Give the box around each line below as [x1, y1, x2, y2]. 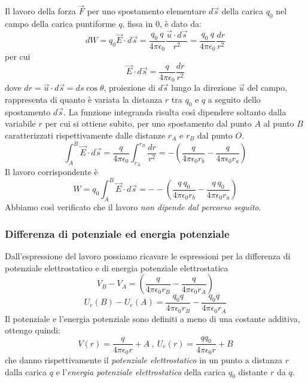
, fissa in [122, 17, 153, 30]
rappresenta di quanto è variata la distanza [5, 93, 163, 106]
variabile [5, 117, 36, 130]
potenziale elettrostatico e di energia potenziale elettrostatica [5, 261, 228, 274]
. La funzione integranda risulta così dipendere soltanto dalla [63, 105, 286, 118]
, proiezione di [103, 81, 155, 94]
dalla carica [5, 365, 47, 378]
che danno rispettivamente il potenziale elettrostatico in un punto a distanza [5, 353, 283, 366]
